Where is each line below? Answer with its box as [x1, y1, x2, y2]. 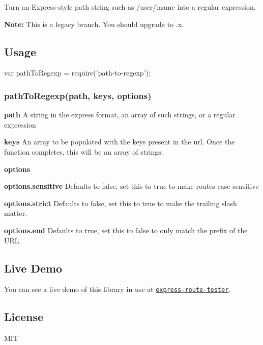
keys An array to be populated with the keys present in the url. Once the [4, 136, 235, 147]
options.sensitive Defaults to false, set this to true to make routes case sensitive [4, 181, 259, 191]
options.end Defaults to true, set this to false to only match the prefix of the [4, 225, 248, 235]
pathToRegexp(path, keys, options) [4, 89, 152, 102]
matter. [4, 208, 27, 218]
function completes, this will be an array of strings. [4, 146, 163, 157]
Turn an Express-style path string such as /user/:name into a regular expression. [4, 2, 256, 12]
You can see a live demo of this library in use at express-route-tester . [4, 284, 231, 294]
